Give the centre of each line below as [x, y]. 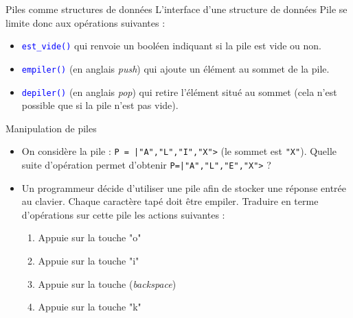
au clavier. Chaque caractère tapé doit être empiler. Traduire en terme [170, 201]
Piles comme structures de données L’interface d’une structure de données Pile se [176, 9]
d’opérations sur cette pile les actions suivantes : [123, 214]
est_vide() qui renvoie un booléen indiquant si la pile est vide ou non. [172, 46]
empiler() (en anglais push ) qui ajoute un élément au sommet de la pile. [175, 68]
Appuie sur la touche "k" [90, 307]
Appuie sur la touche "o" [90, 237]
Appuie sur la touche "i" [89, 261]
